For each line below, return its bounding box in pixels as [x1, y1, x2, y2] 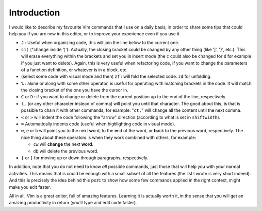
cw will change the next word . [33, 141, 94, 147]
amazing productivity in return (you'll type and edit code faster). [9, 200, 137, 206]
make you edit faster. [9, 184, 51, 190]
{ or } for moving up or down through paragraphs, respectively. [21, 155, 148, 161]
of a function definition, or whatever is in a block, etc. [21, 67, 128, 73]
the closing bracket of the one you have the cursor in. [21, 87, 129, 93]
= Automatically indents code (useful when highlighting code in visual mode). [21, 121, 176, 127]
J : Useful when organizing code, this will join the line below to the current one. [21, 40, 180, 45]
